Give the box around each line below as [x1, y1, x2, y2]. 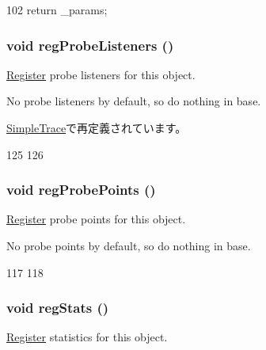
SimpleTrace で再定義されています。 [6, 120, 187, 135]
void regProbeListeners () [6, 35, 174, 55]
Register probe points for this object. [6, 211, 186, 227]
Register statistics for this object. [6, 329, 168, 345]
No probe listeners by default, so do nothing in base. [6, 93, 261, 109]
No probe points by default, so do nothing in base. [6, 238, 251, 253]
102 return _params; [6, 2, 108, 17]
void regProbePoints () [6, 180, 156, 200]
